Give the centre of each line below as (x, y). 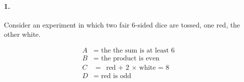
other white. (22, 34)
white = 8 (154, 68)
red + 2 (118, 68)
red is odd (116, 76)
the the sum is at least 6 (138, 51)
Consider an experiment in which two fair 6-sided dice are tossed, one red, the (122, 24)
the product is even (130, 59)
